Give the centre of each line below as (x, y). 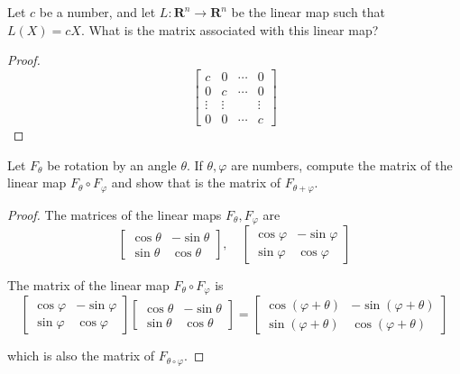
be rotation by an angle (112, 164)
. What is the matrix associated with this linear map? (230, 29)
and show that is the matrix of (196, 182)
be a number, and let (97, 12)
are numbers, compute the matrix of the (342, 164)
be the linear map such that (308, 12)
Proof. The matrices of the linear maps (115, 214)
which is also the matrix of (81, 356)
